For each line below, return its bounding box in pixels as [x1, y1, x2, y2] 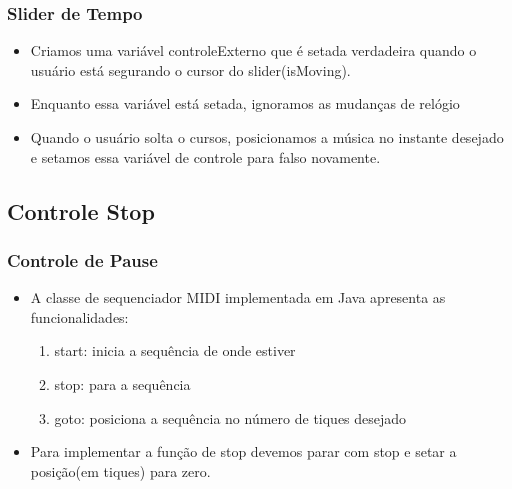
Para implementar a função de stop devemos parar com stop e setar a [30, 441, 457, 462]
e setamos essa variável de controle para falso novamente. [30, 146, 381, 167]
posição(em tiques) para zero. [30, 460, 211, 481]
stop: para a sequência [54, 373, 191, 394]
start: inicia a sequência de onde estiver [54, 340, 296, 361]
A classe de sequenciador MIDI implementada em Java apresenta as [30, 287, 446, 308]
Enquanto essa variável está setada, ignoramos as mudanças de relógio [30, 93, 460, 114]
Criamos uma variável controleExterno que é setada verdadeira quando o [30, 40, 477, 61]
